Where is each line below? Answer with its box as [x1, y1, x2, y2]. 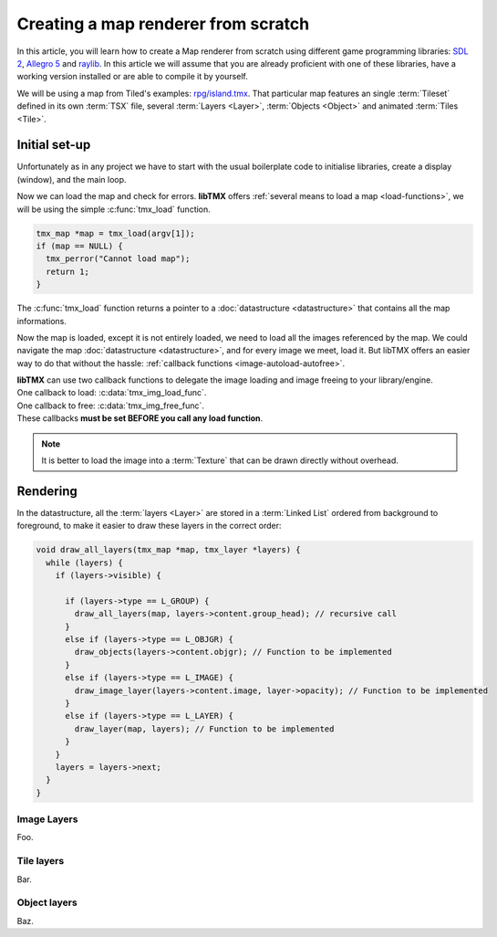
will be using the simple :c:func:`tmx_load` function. [16, 204, 212, 215]
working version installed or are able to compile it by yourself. [16, 71, 248, 82]
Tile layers [16, 855, 65, 868]
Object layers [16, 896, 78, 909]
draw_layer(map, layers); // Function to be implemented [74, 723, 335, 734]
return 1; [46, 266, 90, 277]
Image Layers [16, 813, 78, 826]
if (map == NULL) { [36, 240, 123, 251]
